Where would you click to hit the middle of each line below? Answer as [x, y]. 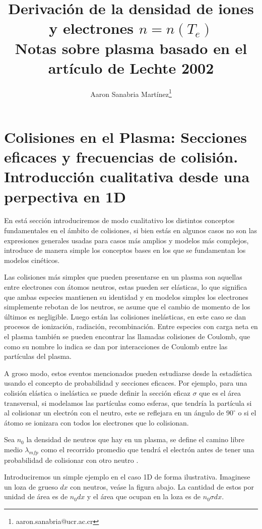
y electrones [91, 28]
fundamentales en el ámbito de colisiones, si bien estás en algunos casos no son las [131, 230]
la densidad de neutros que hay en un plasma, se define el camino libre [135, 439]
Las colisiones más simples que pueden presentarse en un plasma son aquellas [123, 277]
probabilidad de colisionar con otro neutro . [71, 460]
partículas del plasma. [38, 356]
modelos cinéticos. [32, 260]
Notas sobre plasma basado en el [131, 48]
